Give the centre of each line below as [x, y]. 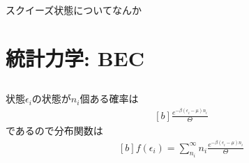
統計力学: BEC [75, 57]
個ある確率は [109, 99]
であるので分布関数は [54, 131]
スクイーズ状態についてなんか [74, 10]
